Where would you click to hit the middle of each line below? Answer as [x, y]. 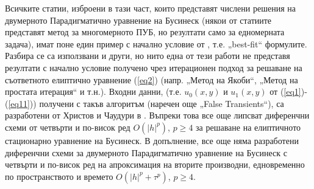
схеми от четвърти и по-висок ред [68, 127]
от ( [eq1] [285, 91]
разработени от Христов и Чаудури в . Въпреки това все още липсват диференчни [157, 115]
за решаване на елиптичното [248, 127]
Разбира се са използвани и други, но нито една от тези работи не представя [148, 56]
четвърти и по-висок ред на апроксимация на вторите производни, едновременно [155, 164]
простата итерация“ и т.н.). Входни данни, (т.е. [93, 91]
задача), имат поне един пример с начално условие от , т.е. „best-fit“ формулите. [156, 43]
